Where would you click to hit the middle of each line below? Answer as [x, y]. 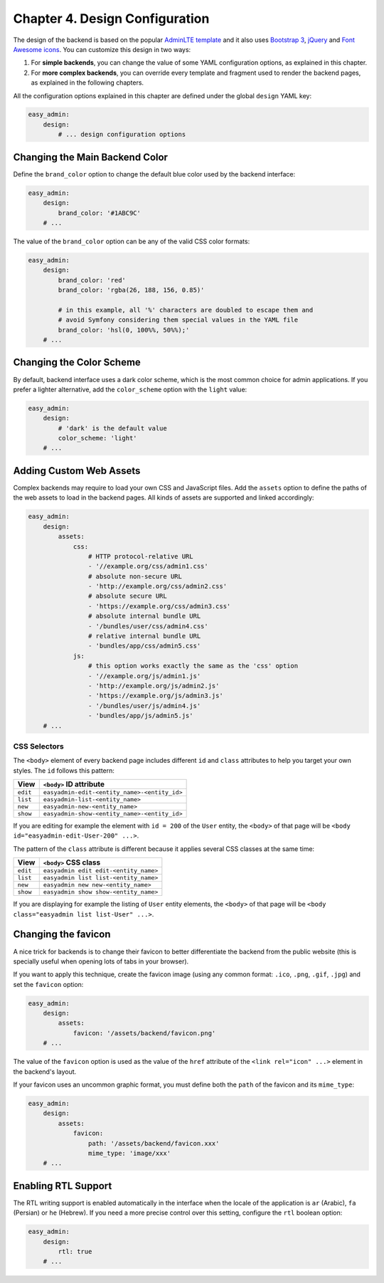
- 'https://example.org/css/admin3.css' [159, 606]
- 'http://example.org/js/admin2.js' [154, 686]
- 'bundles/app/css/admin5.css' [144, 646]
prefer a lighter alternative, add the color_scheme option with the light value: [130, 389]
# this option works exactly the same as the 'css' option [193, 666]
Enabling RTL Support [63, 1186]
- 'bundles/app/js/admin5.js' [140, 716]
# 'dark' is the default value [112, 428]
